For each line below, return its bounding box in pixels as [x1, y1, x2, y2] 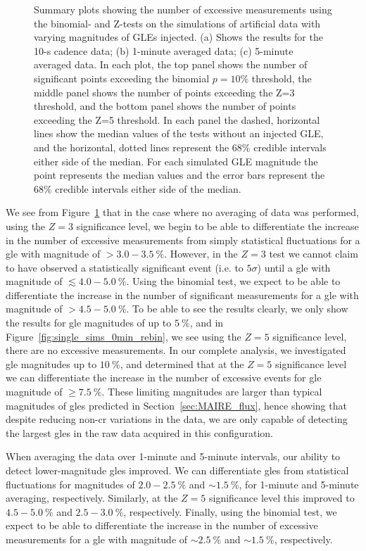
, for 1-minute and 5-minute [239, 476, 359, 491]
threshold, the [251, 70, 312, 85]
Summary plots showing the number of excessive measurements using [34, 2, 332, 16]
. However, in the [164, 246, 238, 261]
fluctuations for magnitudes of [6, 476, 135, 491]
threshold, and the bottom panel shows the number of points [34, 99, 296, 113]
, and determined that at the [120, 356, 244, 371]
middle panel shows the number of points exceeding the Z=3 [34, 84, 295, 99]
